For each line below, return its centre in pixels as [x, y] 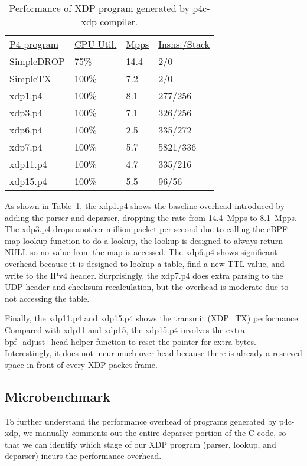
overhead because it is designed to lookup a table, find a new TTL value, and [145, 263]
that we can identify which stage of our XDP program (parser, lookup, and [141, 444]
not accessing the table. [47, 298]
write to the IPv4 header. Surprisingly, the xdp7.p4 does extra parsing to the [144, 275]
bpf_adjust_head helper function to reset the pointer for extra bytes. [130, 341]
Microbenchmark [58, 396]
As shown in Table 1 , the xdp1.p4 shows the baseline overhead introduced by [145, 206]
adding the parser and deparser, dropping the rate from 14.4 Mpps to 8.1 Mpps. [151, 217]
